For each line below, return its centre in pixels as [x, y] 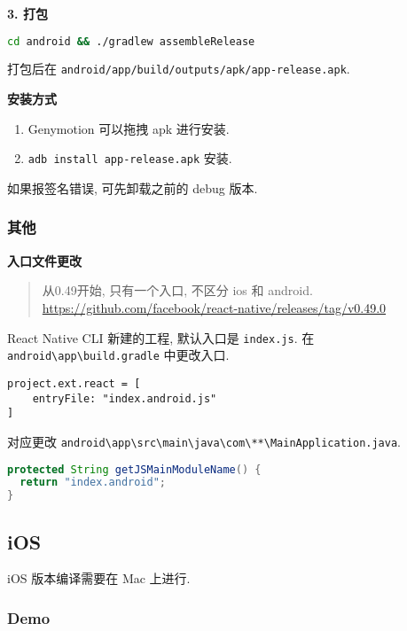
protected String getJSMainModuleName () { [134, 469]
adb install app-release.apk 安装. [130, 158]
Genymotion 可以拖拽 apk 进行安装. [129, 128]
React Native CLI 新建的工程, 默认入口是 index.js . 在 [161, 337]
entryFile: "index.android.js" [125, 398]
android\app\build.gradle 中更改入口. [118, 355]
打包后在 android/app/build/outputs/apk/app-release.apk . [179, 69]
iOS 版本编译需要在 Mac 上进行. [99, 578]
